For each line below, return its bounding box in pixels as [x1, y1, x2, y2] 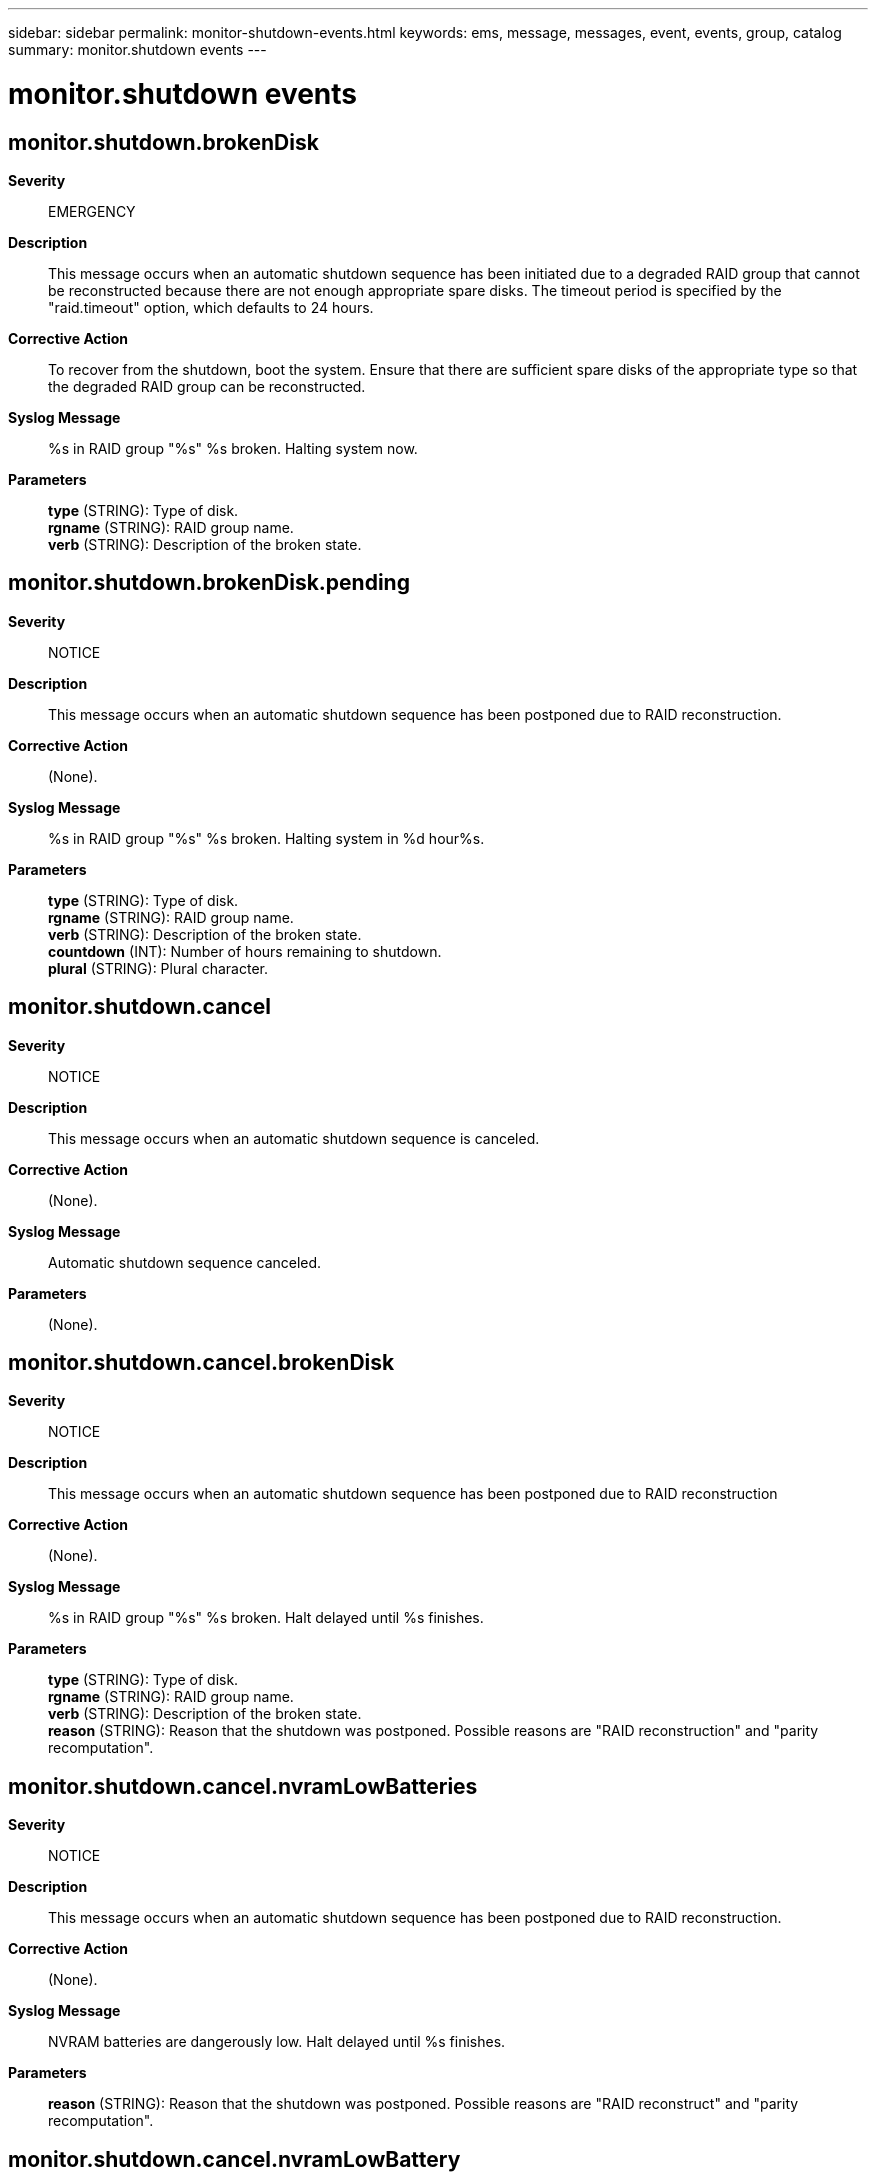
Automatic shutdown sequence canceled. [48, 1253, 322, 1271]
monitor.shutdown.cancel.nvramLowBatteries [8, 1773, 478, 1799]
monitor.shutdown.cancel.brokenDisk [8, 1350, 395, 1376]
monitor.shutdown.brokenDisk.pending [8, 570, 410, 596]
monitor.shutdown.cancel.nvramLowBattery [8, 2146, 461, 2172]
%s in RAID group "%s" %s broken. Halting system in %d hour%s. [48, 829, 485, 847]
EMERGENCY [48, 202, 136, 220]
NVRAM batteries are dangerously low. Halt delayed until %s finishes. [48, 2033, 506, 2051]
